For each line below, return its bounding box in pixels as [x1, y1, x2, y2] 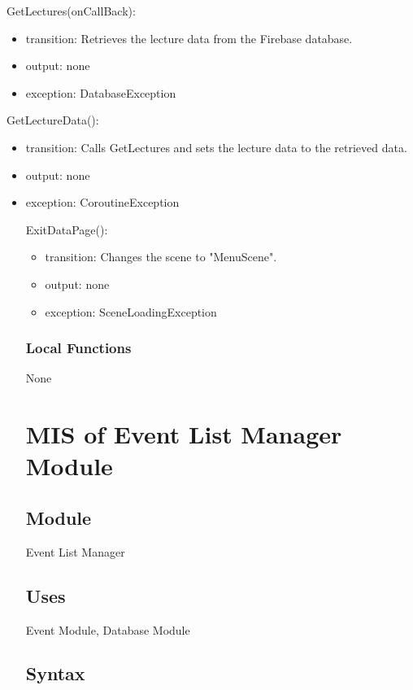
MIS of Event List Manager [25, 417, 342, 451]
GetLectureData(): [7, 111, 99, 129]
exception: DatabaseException [25, 84, 176, 101]
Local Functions [25, 338, 132, 358]
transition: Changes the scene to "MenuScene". [45, 248, 277, 265]
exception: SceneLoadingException [45, 303, 217, 320]
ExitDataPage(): [25, 221, 108, 238]
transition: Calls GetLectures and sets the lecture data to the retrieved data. [25, 138, 407, 155]
